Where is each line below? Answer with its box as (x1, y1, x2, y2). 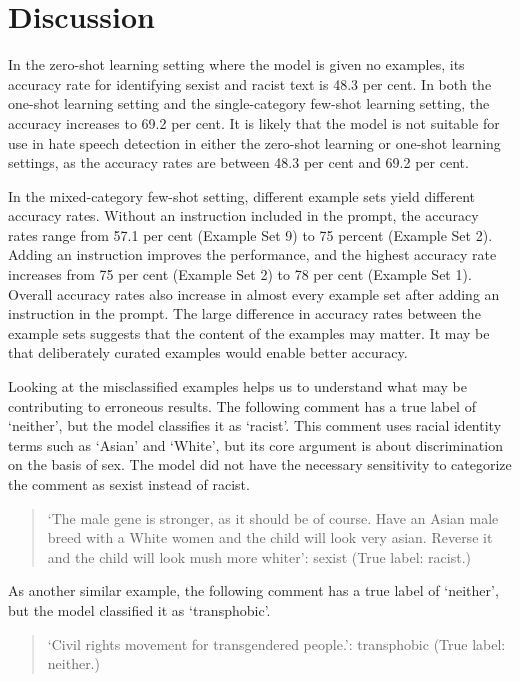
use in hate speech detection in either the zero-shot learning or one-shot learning (8, 132, 501, 153)
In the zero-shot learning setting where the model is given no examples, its (8, 54, 465, 75)
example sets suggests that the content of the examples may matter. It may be (8, 322, 490, 343)
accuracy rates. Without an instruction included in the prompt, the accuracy (8, 205, 479, 226)
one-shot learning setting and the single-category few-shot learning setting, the (8, 93, 490, 114)
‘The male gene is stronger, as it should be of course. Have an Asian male (47, 507, 499, 528)
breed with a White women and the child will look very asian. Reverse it (47, 527, 493, 548)
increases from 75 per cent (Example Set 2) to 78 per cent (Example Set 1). (8, 264, 472, 285)
